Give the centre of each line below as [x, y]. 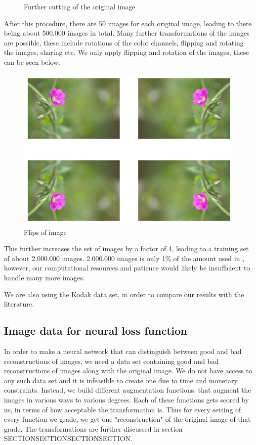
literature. [19, 304]
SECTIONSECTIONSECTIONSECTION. [68, 438]
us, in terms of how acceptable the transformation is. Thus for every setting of [123, 409]
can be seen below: [32, 62]
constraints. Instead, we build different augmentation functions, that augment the [128, 390]
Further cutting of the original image [80, 6]
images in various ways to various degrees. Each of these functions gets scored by [127, 399]
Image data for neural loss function [96, 331]
